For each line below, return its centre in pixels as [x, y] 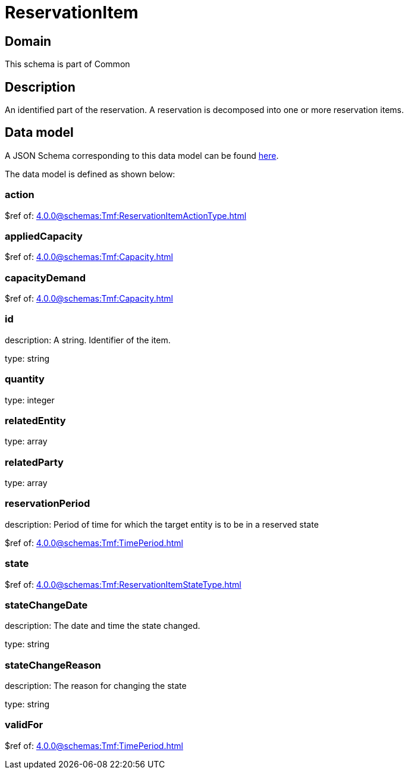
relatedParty [34, 462]
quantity [25, 379]
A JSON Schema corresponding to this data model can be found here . [142, 155]
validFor [24, 725]
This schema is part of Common [68, 64]
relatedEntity [35, 420]
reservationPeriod [48, 504]
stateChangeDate [46, 605]
